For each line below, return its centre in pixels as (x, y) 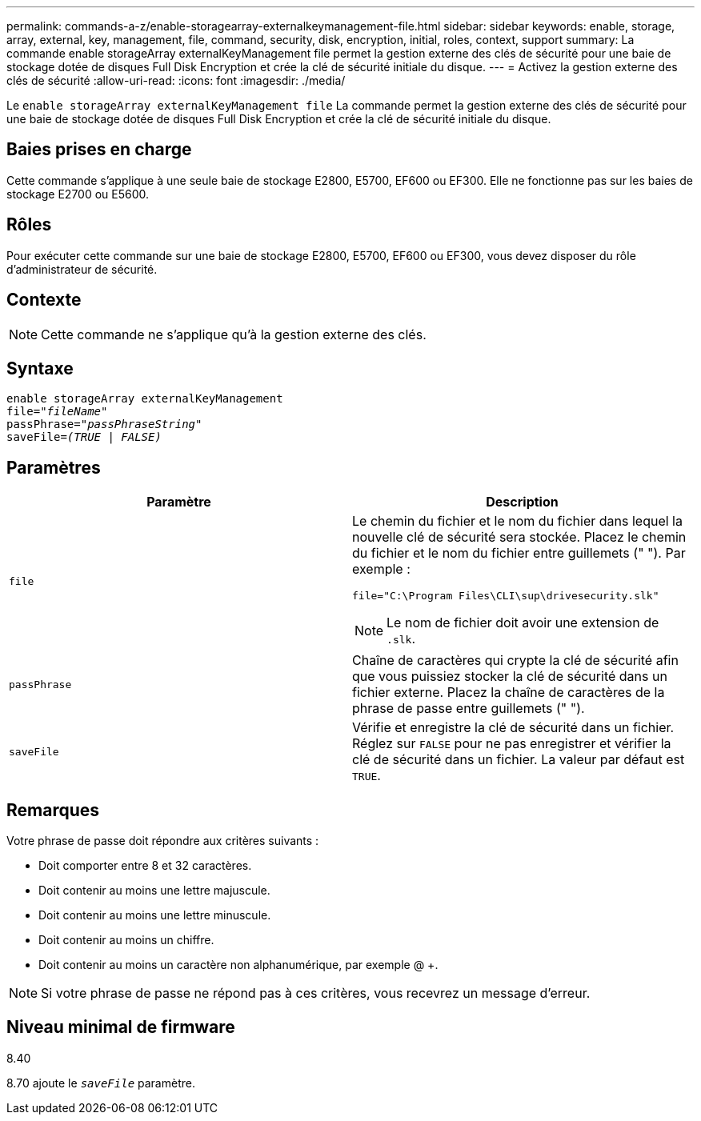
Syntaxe (40, 368)
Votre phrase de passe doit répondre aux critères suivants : (163, 841)
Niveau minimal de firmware (121, 1027)
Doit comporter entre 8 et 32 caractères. (145, 866)
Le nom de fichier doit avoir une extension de (523, 623)
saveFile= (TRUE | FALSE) (84, 437)
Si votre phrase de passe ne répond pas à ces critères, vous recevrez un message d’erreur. (316, 993)
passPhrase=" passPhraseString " (104, 424)
